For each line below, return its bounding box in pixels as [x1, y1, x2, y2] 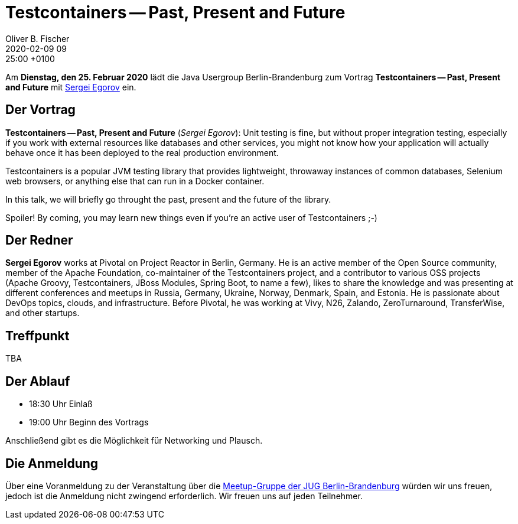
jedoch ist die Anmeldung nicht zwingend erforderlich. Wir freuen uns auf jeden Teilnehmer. [5, 490, 363, 501]
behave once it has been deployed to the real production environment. [5, 147, 279, 158]
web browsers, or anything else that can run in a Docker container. [5, 175, 265, 186]
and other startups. [5, 308, 80, 318]
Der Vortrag [5, 102, 76, 118]
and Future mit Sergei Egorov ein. [5, 82, 136, 92]
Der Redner [5, 233, 73, 248]
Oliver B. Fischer [5, 33, 70, 44]
